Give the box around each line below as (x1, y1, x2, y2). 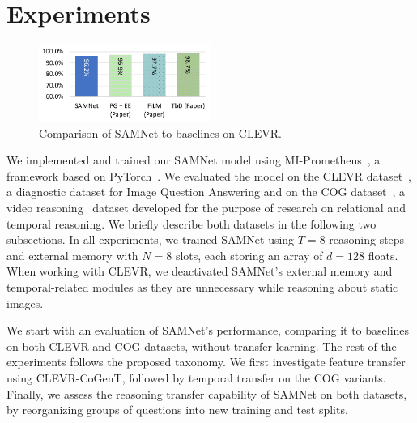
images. (6, 294, 44, 311)
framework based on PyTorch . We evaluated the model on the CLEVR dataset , (6, 167, 412, 184)
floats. (368, 246, 398, 263)
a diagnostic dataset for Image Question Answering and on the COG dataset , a (6, 183, 406, 200)
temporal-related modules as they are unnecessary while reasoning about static (6, 278, 398, 295)
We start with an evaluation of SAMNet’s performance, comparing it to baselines (6, 322, 410, 339)
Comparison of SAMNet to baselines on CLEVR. (39, 124, 282, 141)
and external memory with (6, 246, 138, 263)
